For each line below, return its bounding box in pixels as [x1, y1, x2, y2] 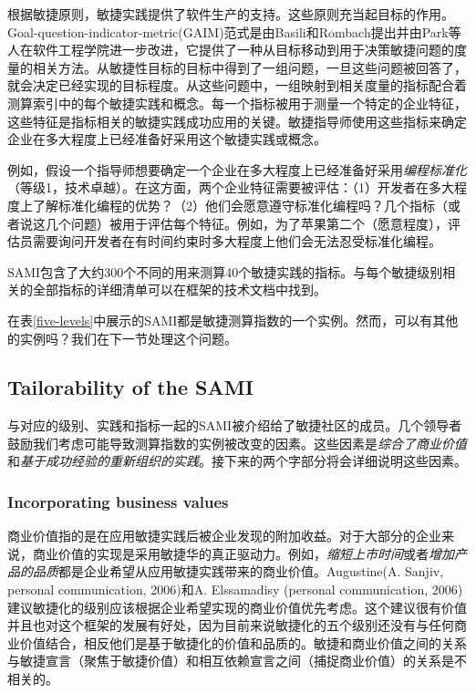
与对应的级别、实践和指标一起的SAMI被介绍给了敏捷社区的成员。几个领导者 [7, 416, 462, 435]
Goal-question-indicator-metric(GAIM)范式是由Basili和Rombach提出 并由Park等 [7, 22, 461, 41]
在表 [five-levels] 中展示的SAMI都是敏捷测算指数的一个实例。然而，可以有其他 [7, 310, 459, 329]
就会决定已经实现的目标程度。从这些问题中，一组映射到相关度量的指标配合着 [7, 76, 467, 95]
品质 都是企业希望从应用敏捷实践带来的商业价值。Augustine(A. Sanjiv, [32, 562, 444, 581]
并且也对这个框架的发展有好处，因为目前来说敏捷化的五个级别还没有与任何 [7, 615, 454, 635]
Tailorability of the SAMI [7, 373, 254, 401]
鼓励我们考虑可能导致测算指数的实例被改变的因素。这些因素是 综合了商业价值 [7, 433, 467, 452]
